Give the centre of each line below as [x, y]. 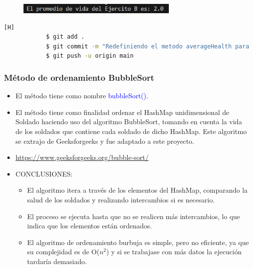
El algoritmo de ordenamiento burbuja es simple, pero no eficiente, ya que [138, 242]
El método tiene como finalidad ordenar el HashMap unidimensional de [122, 112]
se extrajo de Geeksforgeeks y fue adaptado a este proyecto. [105, 141]
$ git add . [65, 37]
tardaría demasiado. [57, 261]
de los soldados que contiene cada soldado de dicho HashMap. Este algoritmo [131, 131]
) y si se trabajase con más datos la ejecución [174, 252]
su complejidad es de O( [63, 252]
